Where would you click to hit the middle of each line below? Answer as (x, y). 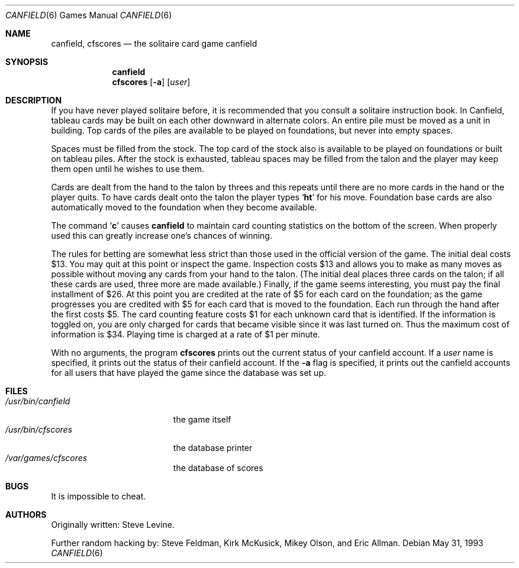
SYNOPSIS (27, 62)
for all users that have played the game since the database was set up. (189, 373)
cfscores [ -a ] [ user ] (151, 82)
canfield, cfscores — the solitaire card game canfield (154, 43)
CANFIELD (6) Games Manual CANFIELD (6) (89, 15)
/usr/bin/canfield (38, 401)
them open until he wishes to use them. (128, 169)
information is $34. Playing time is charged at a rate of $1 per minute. (186, 334)
